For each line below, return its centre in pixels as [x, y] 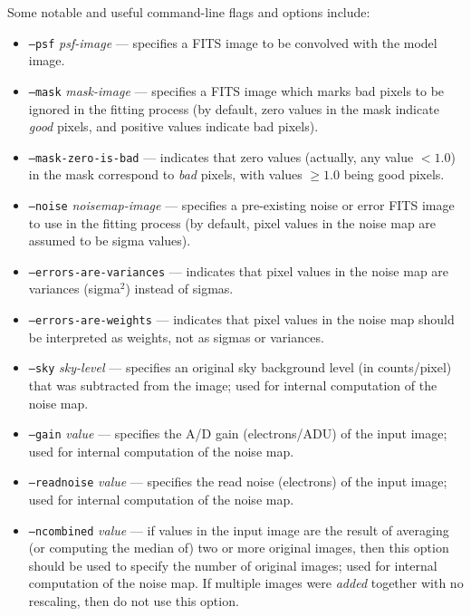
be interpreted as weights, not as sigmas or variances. [176, 337]
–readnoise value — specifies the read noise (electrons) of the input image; [238, 481]
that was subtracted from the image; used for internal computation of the [233, 385]
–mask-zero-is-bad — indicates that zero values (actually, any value [221, 156]
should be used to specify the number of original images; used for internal [233, 565]
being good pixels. [394, 174]
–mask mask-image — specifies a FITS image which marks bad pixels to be [236, 90]
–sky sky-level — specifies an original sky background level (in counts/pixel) [240, 367]
